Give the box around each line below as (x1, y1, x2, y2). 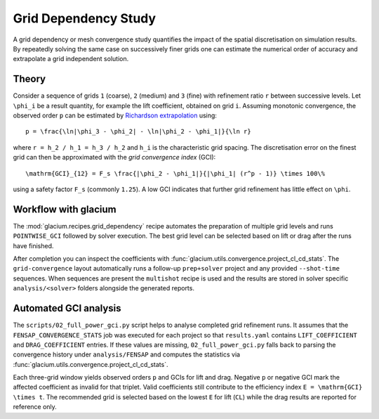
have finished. (13, 241, 54, 250)
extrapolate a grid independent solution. (13, 55, 129, 63)
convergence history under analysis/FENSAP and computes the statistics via (13, 350, 241, 359)
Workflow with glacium (13, 203, 117, 215)
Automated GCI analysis (13, 302, 122, 314)
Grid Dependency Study (13, 11, 157, 26)
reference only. (13, 403, 58, 411)
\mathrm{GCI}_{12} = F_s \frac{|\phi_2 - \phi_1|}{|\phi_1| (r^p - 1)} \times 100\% (25, 169, 326, 177)
